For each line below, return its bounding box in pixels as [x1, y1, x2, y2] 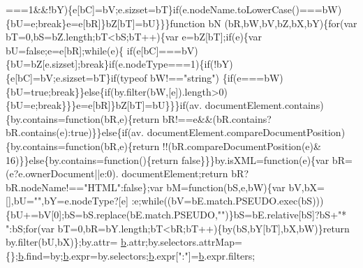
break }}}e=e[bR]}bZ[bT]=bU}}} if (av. [38, 98, 202, 112]
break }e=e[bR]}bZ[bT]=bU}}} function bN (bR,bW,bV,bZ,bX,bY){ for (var [38, 15, 357, 30]
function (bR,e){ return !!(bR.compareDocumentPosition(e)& [65, 138, 321, 153]
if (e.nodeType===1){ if [109, 57, 210, 71]
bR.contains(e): [6, 125, 71, 140]
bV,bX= [288, 179, 325, 194]
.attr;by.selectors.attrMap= [126, 234, 242, 249]
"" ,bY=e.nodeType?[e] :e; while [34, 193, 164, 208]
